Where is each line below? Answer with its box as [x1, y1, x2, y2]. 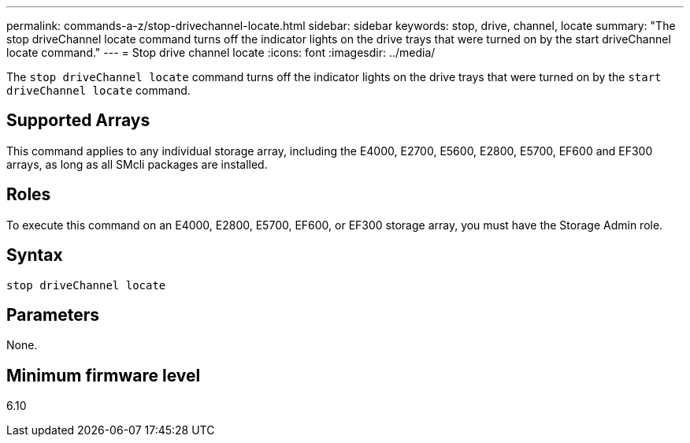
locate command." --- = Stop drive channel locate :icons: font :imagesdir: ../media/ [6, 46, 436, 59]
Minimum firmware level [6, 365, 201, 385]
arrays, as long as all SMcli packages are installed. [6, 157, 268, 171]
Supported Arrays [6, 110, 150, 131]
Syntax [6, 245, 63, 266]
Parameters [6, 304, 99, 325]
